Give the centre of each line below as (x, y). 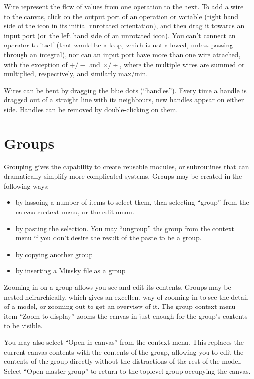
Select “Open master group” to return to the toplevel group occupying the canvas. (127, 370)
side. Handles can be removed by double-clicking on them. (91, 109)
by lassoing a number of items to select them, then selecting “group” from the (132, 202)
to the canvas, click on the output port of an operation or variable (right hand (121, 16)
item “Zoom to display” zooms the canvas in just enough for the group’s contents (126, 316)
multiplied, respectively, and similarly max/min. (76, 74)
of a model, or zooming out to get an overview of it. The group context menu (120, 306)
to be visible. (23, 325)
